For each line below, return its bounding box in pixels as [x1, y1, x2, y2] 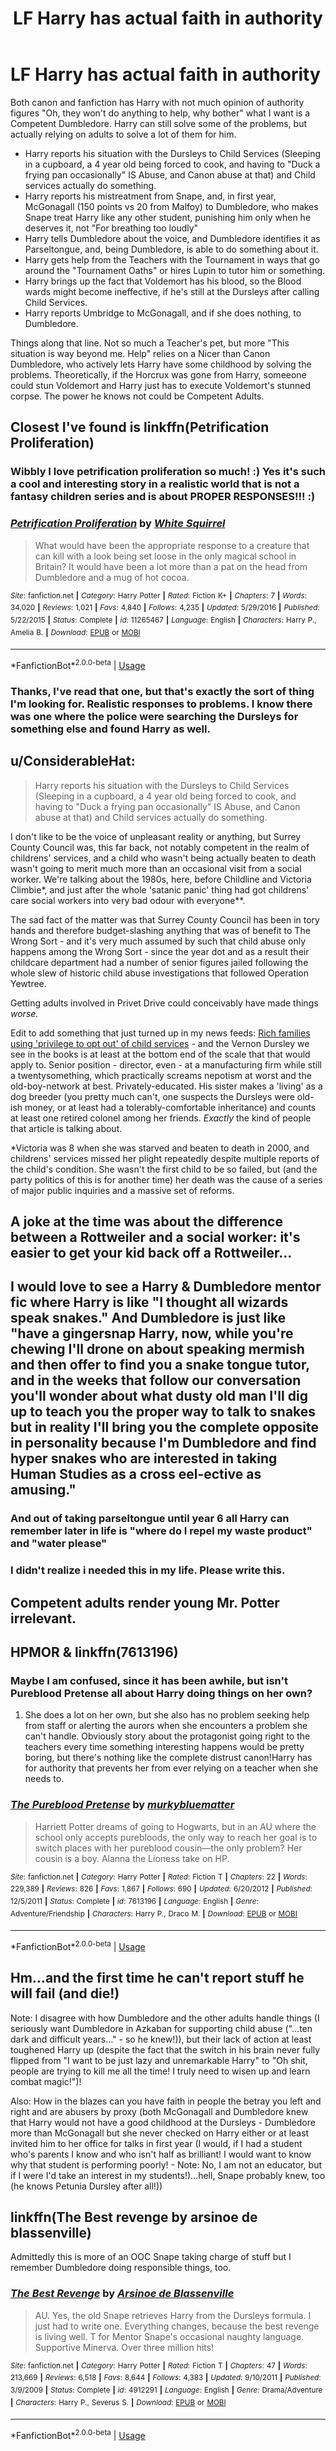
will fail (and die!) [10, 1985, 120, 2002]
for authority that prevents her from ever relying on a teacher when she [24, 1762, 319, 1774]
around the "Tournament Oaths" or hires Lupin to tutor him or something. [24, 264, 326, 276]
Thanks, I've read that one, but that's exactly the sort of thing [10, 684, 315, 698]
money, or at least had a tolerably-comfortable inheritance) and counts [24, 1101, 317, 1113]
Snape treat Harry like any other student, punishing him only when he [24, 211, 312, 223]
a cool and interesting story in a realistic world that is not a [10, 477, 300, 491]
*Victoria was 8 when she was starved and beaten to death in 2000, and [10, 1142, 310, 1154]
